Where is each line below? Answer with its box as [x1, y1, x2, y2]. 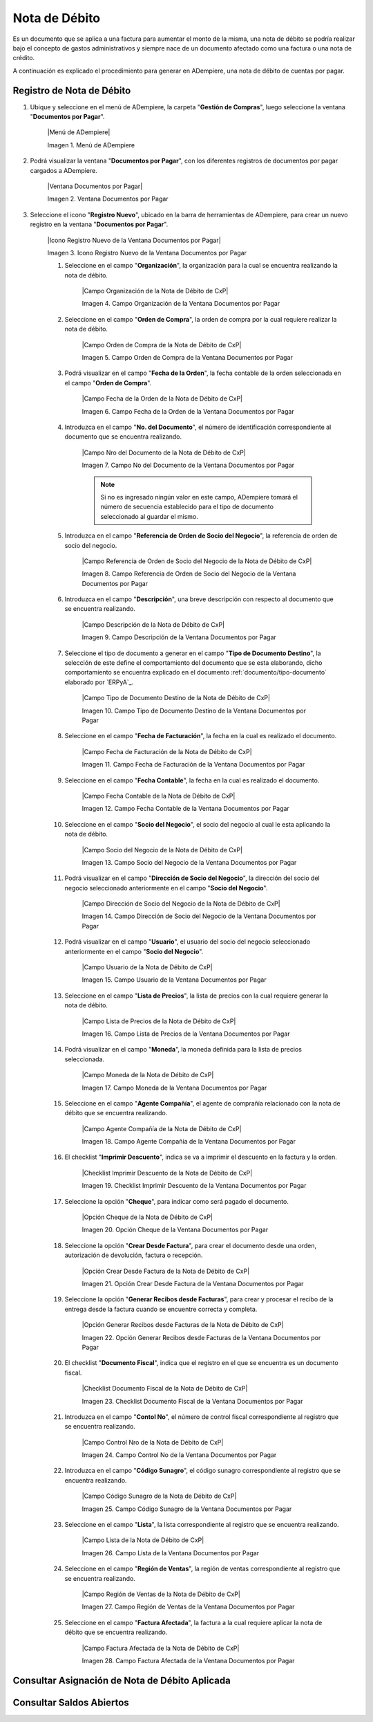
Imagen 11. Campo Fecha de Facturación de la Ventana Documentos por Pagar [82, 760, 305, 769]
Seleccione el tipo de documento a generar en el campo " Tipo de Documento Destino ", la [64, 649, 321, 657]
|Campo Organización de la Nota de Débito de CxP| [82, 287, 229, 295]
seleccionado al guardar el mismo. [100, 512, 198, 520]
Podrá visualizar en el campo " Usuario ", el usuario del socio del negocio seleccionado [64, 937, 311, 946]
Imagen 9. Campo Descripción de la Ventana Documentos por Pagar [82, 633, 276, 641]
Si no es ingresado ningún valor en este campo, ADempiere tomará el [100, 493, 298, 501]
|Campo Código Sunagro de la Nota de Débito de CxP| [82, 1492, 237, 1501]
